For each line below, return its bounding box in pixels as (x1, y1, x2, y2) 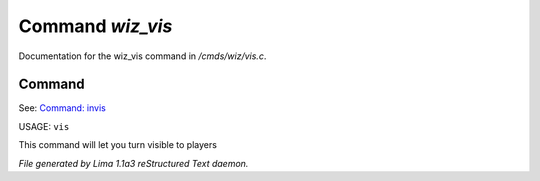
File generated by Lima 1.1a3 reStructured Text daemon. (18, 157, 249, 169)
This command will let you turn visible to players (18, 139, 217, 151)
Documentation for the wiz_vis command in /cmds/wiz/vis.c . (18, 50, 267, 62)
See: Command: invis (18, 102, 107, 114)
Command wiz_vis (18, 15, 173, 37)
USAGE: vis (18, 120, 70, 132)
